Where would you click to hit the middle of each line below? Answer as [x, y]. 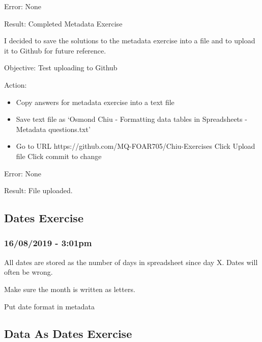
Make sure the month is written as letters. [70, 289]
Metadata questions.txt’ [53, 129]
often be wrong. [28, 272]
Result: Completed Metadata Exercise [63, 23]
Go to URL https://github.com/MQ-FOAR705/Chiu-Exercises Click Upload [136, 146]
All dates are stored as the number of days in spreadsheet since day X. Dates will [131, 262]
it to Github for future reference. [55, 50]
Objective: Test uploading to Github [61, 68]
